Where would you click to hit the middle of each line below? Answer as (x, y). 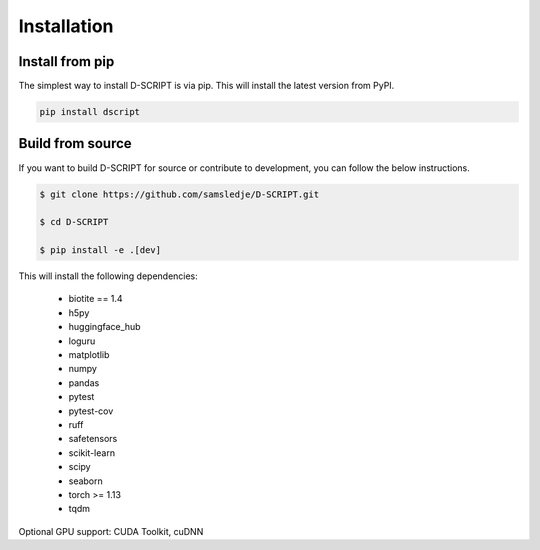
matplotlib (89, 355)
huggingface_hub (104, 327)
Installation (66, 26)
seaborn (86, 481)
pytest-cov (91, 411)
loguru (82, 341)
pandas (84, 382)
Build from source (75, 143)
